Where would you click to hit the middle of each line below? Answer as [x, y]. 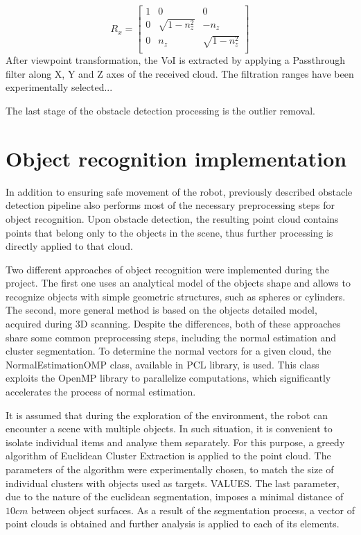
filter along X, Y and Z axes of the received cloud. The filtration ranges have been [180, 73]
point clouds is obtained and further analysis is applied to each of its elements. [173, 524]
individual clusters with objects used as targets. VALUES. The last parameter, [173, 483]
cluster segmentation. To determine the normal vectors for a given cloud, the [168, 351]
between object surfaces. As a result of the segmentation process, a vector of [193, 510]
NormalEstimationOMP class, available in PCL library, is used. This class [162, 364]
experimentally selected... [59, 87]
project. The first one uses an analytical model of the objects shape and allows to [178, 283]
